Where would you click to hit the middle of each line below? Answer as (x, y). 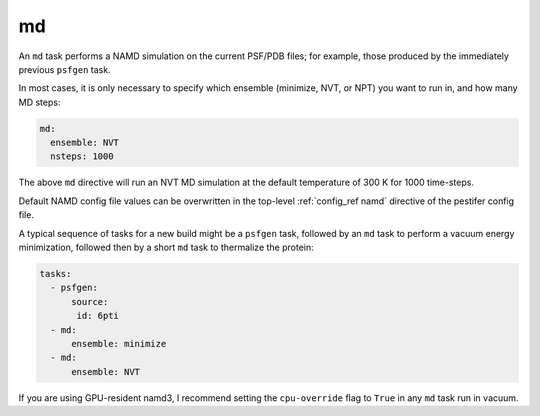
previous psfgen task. (64, 69)
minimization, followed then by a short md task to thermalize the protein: (166, 247)
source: (90, 301)
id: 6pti (98, 316)
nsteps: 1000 (82, 156)
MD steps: (39, 102)
